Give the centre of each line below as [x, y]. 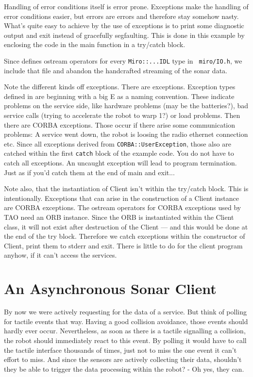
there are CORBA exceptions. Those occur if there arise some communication [120, 124]
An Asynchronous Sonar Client [110, 288]
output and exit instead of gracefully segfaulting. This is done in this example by [124, 35]
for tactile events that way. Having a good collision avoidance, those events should [126, 321]
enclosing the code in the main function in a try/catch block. [95, 44]
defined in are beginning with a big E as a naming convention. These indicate [119, 96]
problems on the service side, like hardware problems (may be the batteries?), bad [126, 106]
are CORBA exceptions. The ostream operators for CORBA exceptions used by [123, 207]
